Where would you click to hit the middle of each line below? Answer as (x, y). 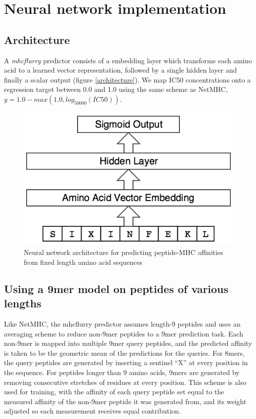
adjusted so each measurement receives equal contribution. (92, 411)
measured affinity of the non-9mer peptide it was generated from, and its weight (125, 401)
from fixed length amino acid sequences (83, 262)
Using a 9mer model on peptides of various (116, 288)
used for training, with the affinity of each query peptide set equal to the (114, 392)
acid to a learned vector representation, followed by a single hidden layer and (121, 70)
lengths (23, 303)
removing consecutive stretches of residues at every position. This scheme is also (125, 382)
